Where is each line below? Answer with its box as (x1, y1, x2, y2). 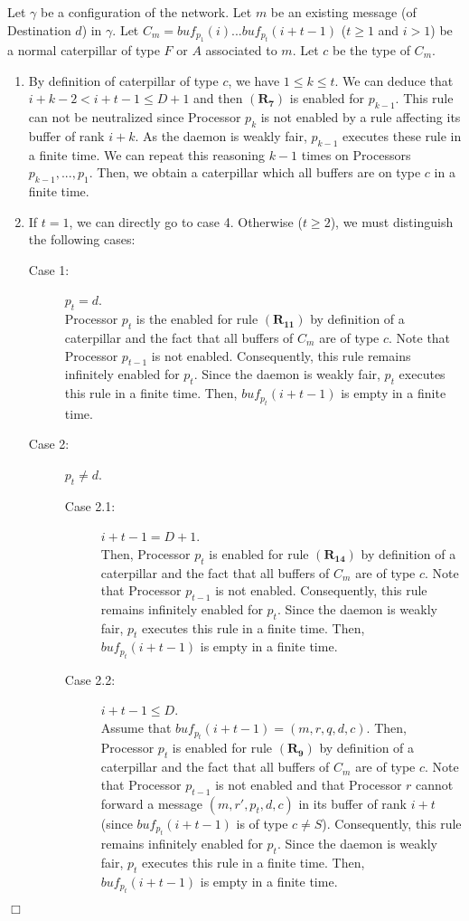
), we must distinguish (330, 212, 454, 231)
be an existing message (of (270, 3, 417, 21)
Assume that (100, 718, 172, 737)
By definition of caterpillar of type (28, 71, 219, 90)
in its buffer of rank (298, 793, 408, 812)
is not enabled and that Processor (215, 774, 402, 793)
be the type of (332, 41, 410, 59)
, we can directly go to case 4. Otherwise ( (69, 212, 303, 231)
